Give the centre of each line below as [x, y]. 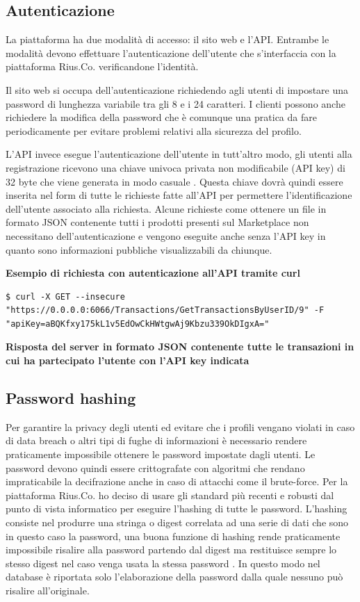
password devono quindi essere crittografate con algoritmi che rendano [155, 467]
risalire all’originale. [48, 590]
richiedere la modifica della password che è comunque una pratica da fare [161, 117]
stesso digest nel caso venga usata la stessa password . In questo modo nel [163, 563]
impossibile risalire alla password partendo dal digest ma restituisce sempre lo [171, 550]
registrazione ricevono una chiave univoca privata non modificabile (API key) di [175, 167]
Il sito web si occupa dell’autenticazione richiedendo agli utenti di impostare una [177, 89]
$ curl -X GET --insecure [65, 296]
